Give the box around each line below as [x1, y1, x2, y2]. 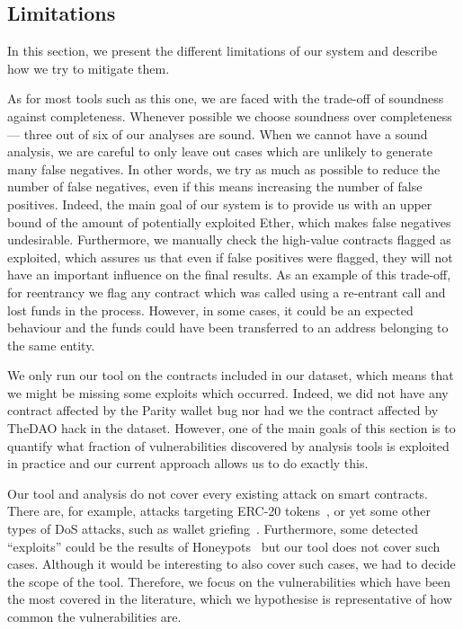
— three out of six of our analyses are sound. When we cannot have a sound [7, 124, 428, 143]
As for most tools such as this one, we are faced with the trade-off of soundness [7, 89, 444, 108]
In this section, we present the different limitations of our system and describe [7, 41, 438, 60]
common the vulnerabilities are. [7, 607, 182, 626]
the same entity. [7, 335, 95, 354]
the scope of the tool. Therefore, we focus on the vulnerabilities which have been [7, 571, 451, 590]
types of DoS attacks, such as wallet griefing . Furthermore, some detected [7, 519, 419, 538]
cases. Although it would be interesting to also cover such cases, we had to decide [7, 554, 456, 573]
